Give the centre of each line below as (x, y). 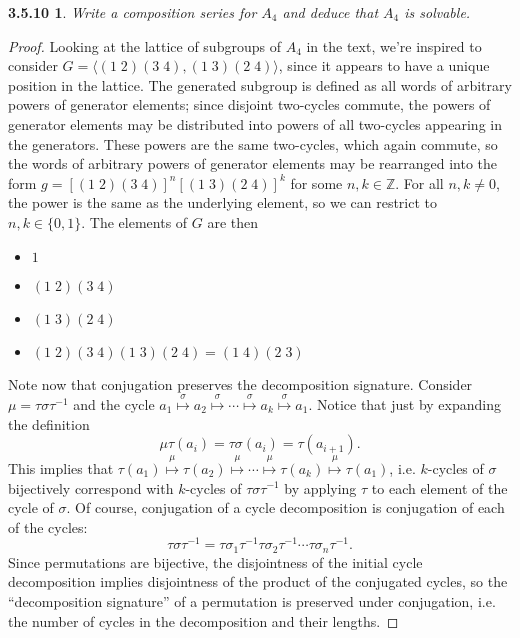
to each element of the (439, 487)
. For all (419, 182)
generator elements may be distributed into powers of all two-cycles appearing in (255, 123)
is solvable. (437, 12)
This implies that (61, 467)
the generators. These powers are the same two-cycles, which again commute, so (253, 143)
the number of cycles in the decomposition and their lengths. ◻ (203, 620)
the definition (49, 423)
